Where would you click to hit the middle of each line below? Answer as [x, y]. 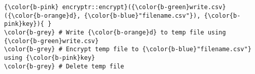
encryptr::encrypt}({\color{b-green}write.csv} [144, 7]
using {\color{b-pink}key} [50, 58]
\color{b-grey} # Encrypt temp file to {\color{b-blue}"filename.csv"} [128, 49]
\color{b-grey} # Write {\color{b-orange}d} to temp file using [115, 32]
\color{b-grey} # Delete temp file [64, 66]
